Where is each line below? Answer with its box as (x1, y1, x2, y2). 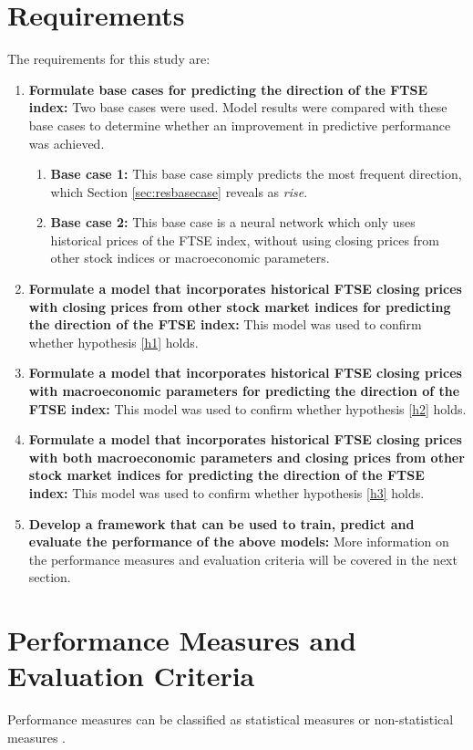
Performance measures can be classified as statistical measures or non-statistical (7, 710, 454, 729)
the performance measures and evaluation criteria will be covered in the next (28, 549, 458, 568)
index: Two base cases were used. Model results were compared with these (28, 98, 447, 117)
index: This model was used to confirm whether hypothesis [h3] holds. (28, 484, 425, 502)
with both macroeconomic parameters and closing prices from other (28, 447, 465, 466)
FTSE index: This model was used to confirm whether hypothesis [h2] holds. (28, 399, 467, 418)
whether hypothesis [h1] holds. (28, 332, 199, 351)
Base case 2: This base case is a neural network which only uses (50, 213, 416, 232)
